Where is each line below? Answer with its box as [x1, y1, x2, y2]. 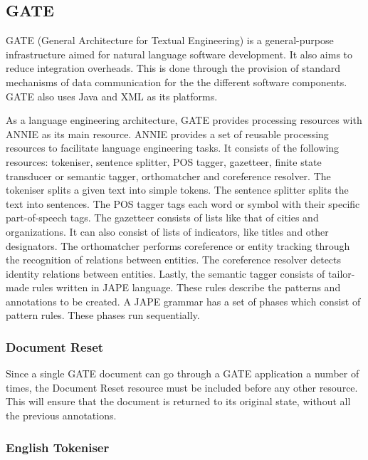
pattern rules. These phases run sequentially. [6, 308, 200, 323]
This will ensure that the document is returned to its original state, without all [6, 394, 351, 409]
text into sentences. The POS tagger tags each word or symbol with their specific [6, 196, 360, 211]
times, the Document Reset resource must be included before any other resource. [6, 380, 358, 394]
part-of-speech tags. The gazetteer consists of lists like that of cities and [6, 210, 319, 225]
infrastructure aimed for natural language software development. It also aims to [6, 46, 353, 61]
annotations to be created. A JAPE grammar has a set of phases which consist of [6, 293, 361, 308]
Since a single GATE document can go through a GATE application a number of [6, 366, 359, 381]
